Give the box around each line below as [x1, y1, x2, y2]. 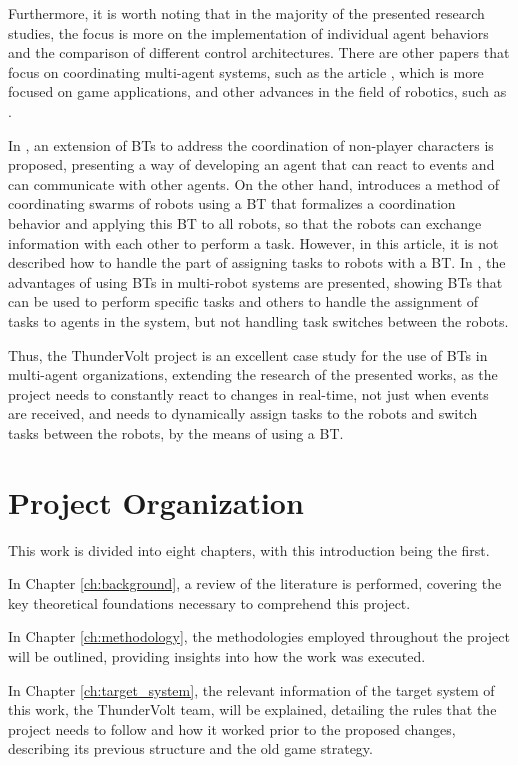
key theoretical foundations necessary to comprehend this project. [8, 592, 411, 613]
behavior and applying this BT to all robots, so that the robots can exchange [8, 212, 482, 233]
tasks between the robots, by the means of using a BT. [8, 422, 344, 443]
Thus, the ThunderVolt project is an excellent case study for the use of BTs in [8, 344, 488, 365]
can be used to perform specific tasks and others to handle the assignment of [8, 291, 479, 312]
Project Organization [8, 481, 304, 522]
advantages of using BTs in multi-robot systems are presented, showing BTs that [8, 271, 503, 292]
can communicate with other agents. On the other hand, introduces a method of [8, 173, 500, 194]
